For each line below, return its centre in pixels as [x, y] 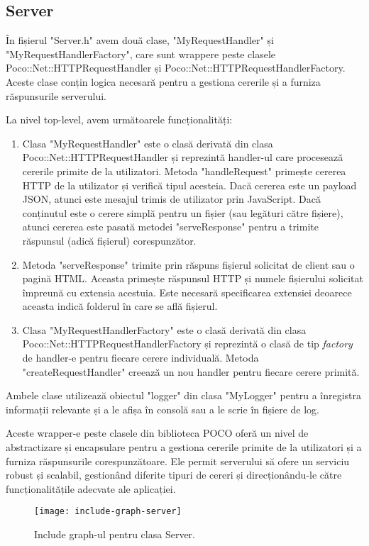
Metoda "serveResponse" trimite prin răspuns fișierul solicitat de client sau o [188, 264]
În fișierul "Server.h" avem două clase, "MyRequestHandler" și [140, 40]
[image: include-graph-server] [108, 512]
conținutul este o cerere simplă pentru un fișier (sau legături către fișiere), [183, 212]
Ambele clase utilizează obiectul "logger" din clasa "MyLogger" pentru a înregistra [184, 395]
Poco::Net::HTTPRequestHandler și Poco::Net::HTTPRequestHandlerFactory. [176, 68]
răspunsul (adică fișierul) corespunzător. [109, 240]
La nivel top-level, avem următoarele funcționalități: [119, 119]
